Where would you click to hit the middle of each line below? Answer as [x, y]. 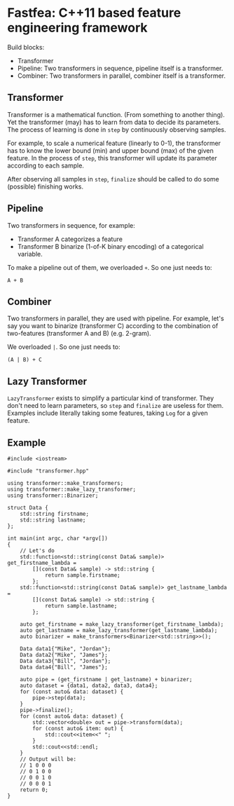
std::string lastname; [53, 520]
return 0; [34, 790]
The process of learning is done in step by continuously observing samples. [117, 129]
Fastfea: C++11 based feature [94, 13]
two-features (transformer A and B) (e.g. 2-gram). [80, 334]
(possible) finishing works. [46, 186]
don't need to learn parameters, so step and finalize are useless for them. [116, 406]
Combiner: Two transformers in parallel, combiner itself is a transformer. [122, 76]
